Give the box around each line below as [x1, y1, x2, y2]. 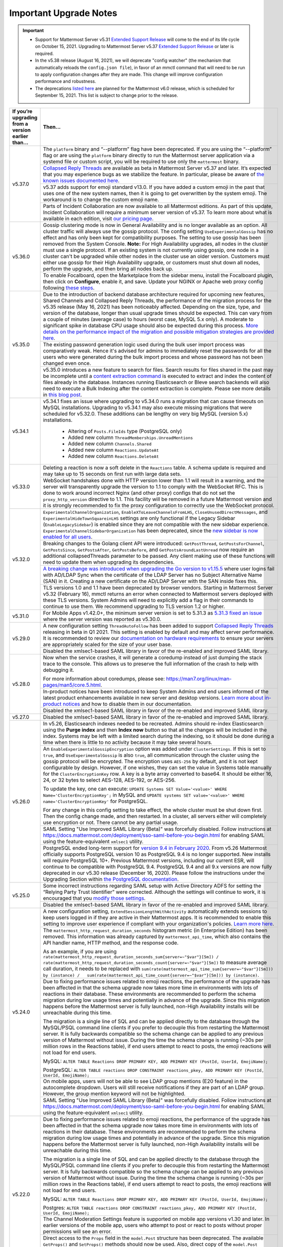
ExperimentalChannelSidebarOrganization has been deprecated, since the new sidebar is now [43, 527, 259, 534]
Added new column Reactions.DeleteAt [68, 453, 159, 460]
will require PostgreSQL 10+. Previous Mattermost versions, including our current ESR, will [43, 857, 254, 864]
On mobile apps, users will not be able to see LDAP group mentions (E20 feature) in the [43, 1078, 248, 1085]
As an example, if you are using [43, 948, 117, 955]
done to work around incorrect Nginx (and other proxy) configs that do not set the [43, 489, 235, 496]
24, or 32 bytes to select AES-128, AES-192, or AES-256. [43, 777, 176, 784]
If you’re [12, 108, 32, 115]
